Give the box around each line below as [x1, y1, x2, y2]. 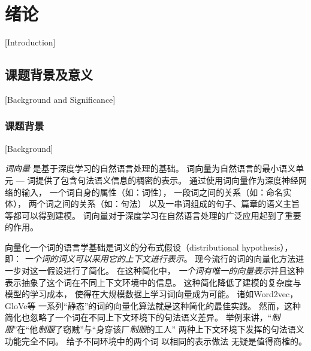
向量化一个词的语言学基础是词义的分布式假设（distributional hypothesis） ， [5, 240, 293, 253]
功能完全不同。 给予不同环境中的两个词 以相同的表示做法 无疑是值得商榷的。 [5, 334, 307, 347]
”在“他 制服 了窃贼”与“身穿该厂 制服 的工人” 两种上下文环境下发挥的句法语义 [13, 323, 304, 335]
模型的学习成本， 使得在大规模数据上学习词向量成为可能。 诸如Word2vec [5, 288, 290, 300]
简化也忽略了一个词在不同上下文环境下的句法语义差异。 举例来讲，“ [5, 311, 272, 323]
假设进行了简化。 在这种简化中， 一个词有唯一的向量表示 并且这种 [46, 264, 304, 277]
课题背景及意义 [5, 65, 93, 84]
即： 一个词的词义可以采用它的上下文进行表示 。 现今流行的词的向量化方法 [5, 252, 296, 265]
